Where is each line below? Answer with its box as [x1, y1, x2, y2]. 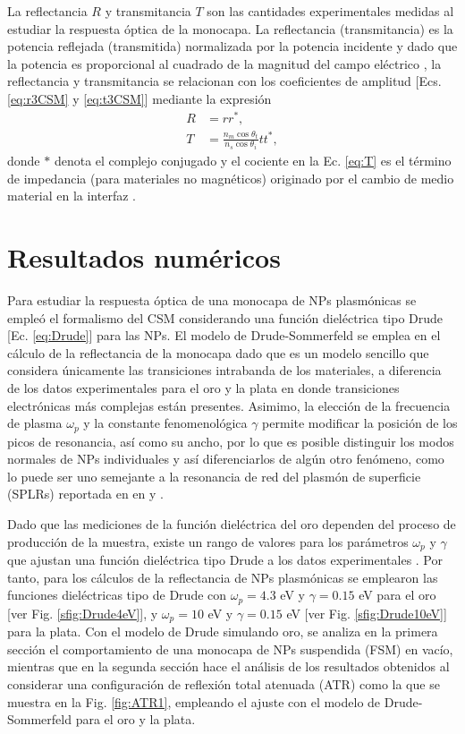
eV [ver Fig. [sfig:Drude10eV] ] [286, 603, 447, 622]
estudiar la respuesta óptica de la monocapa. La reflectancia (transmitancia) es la [7, 19, 453, 38]
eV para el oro [359, 585, 436, 604]
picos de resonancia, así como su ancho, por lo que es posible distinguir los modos [7, 431, 454, 450]
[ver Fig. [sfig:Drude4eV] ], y [7, 603, 158, 622]
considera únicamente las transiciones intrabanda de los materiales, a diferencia [7, 361, 442, 380]
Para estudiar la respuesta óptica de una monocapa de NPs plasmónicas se [7, 291, 417, 310]
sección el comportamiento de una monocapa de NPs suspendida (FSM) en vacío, [7, 639, 453, 658]
